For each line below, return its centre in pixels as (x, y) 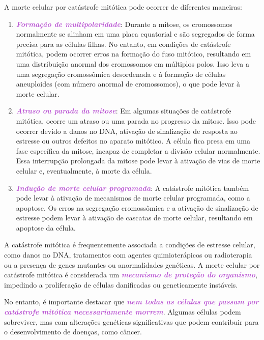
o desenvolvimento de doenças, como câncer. (73, 332)
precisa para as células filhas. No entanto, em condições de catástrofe (123, 44)
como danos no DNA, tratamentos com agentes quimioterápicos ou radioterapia (128, 255)
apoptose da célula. (46, 227)
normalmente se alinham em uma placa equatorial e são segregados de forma (135, 34)
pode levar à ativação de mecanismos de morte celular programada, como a (133, 198)
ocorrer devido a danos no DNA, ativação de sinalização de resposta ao (127, 131)
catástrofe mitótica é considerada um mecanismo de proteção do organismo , (131, 275)
